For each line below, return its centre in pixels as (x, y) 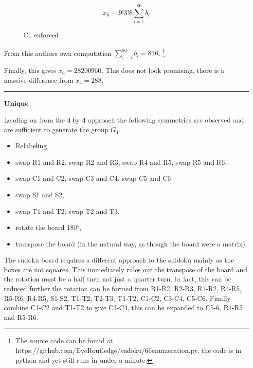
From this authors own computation (58, 53)
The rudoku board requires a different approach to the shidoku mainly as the (119, 260)
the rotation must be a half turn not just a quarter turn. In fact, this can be (118, 279)
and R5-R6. (21, 317)
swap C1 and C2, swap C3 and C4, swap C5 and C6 (93, 178)
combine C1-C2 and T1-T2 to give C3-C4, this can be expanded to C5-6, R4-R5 (123, 307)
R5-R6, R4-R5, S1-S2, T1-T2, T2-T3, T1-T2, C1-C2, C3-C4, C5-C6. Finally (117, 298)
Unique (16, 103)
